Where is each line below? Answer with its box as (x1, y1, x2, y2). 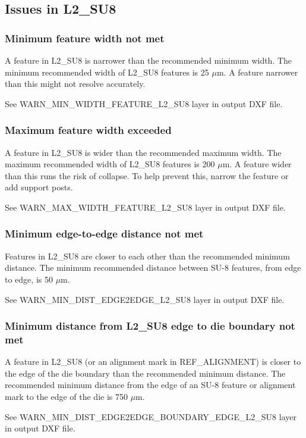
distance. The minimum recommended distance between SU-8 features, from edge (5, 261, 301, 274)
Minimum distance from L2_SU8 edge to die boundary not (5, 318, 295, 333)
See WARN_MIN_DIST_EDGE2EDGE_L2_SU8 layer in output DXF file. (5, 293, 285, 305)
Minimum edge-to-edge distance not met (5, 226, 204, 241)
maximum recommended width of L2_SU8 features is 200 (5, 158, 215, 170)
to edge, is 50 (5, 273, 53, 285)
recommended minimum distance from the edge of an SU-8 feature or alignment (5, 378, 296, 391)
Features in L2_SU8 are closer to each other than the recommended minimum (5, 249, 290, 262)
